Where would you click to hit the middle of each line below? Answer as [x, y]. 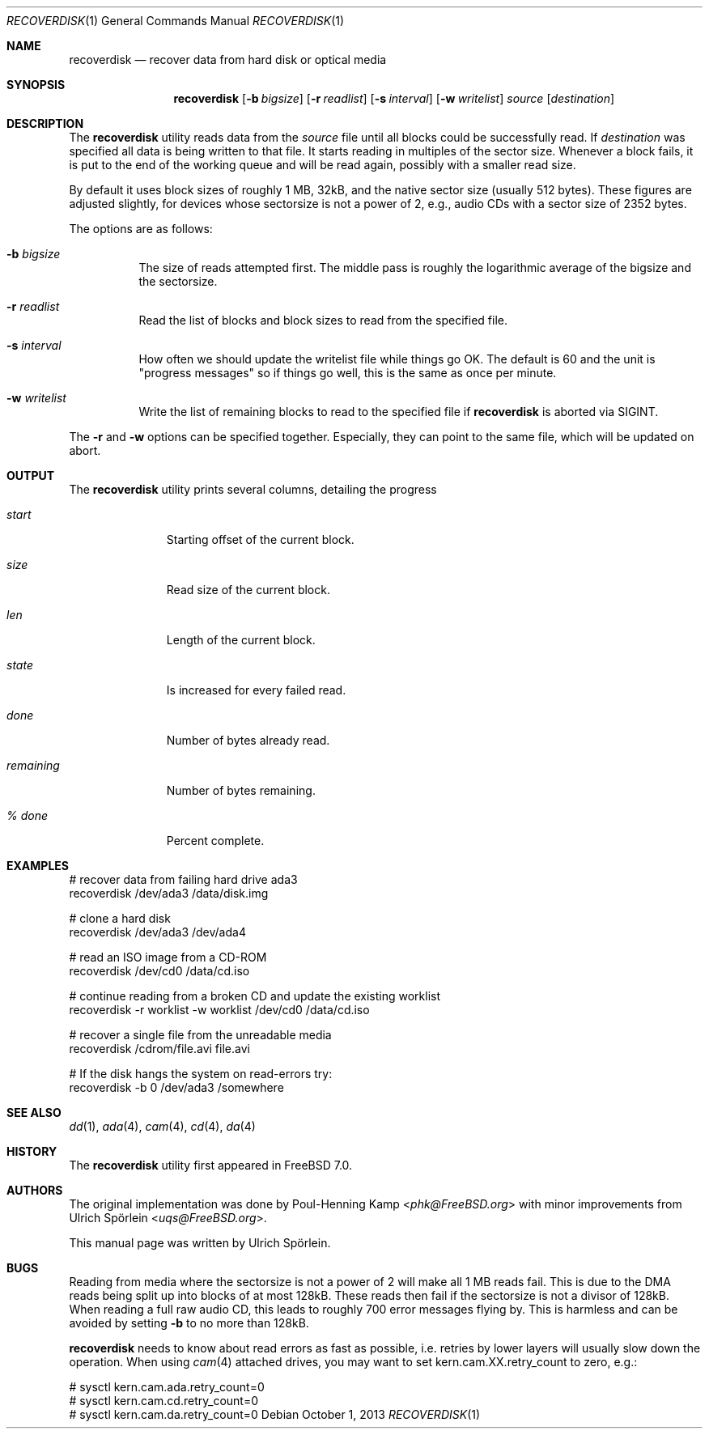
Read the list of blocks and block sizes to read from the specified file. [323, 320]
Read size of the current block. [248, 590]
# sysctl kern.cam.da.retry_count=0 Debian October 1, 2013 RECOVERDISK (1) [275, 1414]
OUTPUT [31, 476]
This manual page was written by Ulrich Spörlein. [200, 1243]
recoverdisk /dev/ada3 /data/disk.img [169, 893]
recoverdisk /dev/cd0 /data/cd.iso [159, 971]
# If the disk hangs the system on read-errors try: [201, 1074]
